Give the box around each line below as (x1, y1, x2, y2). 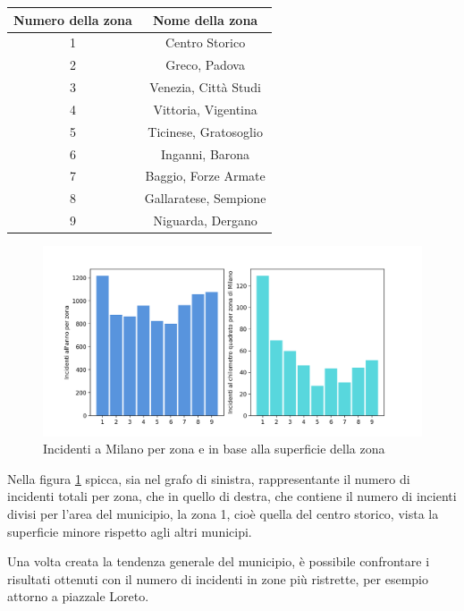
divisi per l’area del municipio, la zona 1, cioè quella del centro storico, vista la (7, 504, 439, 522)
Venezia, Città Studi (149, 78, 261, 97)
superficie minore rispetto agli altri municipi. (7, 522, 252, 540)
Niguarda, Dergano (153, 211, 257, 230)
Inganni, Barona (161, 144, 250, 163)
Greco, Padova (165, 55, 245, 74)
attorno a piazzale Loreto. (7, 587, 149, 606)
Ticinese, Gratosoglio (148, 122, 263, 140)
